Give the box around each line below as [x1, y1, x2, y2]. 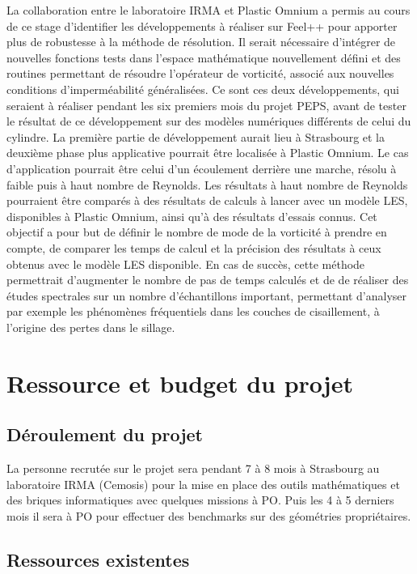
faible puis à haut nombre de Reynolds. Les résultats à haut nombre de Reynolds [6, 176, 408, 193]
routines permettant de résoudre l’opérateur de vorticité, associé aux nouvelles [6, 65, 394, 82]
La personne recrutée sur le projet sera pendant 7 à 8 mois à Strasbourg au [6, 460, 380, 477]
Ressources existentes [6, 546, 190, 572]
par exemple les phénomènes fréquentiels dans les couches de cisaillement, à [6, 303, 380, 320]
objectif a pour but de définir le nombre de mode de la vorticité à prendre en [6, 223, 387, 240]
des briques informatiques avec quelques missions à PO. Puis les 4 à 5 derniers [6, 491, 394, 508]
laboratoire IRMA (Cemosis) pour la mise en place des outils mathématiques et [6, 475, 400, 492]
